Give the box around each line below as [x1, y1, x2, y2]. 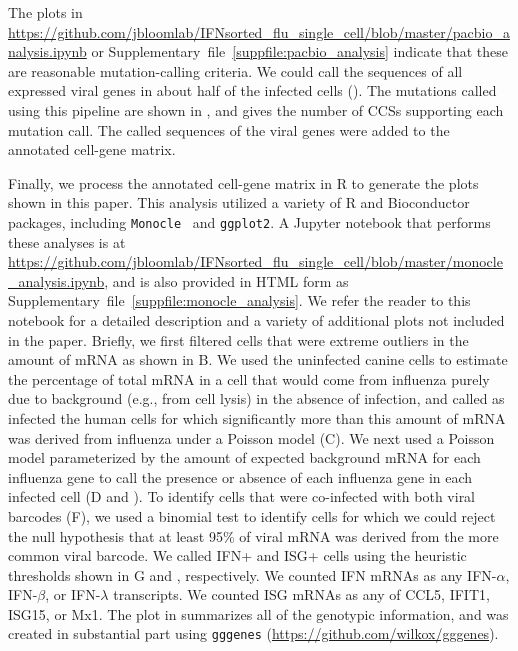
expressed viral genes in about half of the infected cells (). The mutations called [8, 80, 497, 101]
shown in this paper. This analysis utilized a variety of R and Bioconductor [8, 192, 470, 213]
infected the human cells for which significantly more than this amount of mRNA [8, 407, 506, 428]
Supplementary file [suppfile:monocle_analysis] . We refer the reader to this [8, 290, 471, 311]
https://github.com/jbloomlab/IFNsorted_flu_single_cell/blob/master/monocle [8, 251, 503, 272]
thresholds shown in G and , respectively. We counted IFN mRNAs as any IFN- [8, 564, 497, 585]
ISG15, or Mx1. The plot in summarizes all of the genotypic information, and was [8, 603, 509, 624]
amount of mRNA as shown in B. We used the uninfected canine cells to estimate [8, 349, 508, 370]
